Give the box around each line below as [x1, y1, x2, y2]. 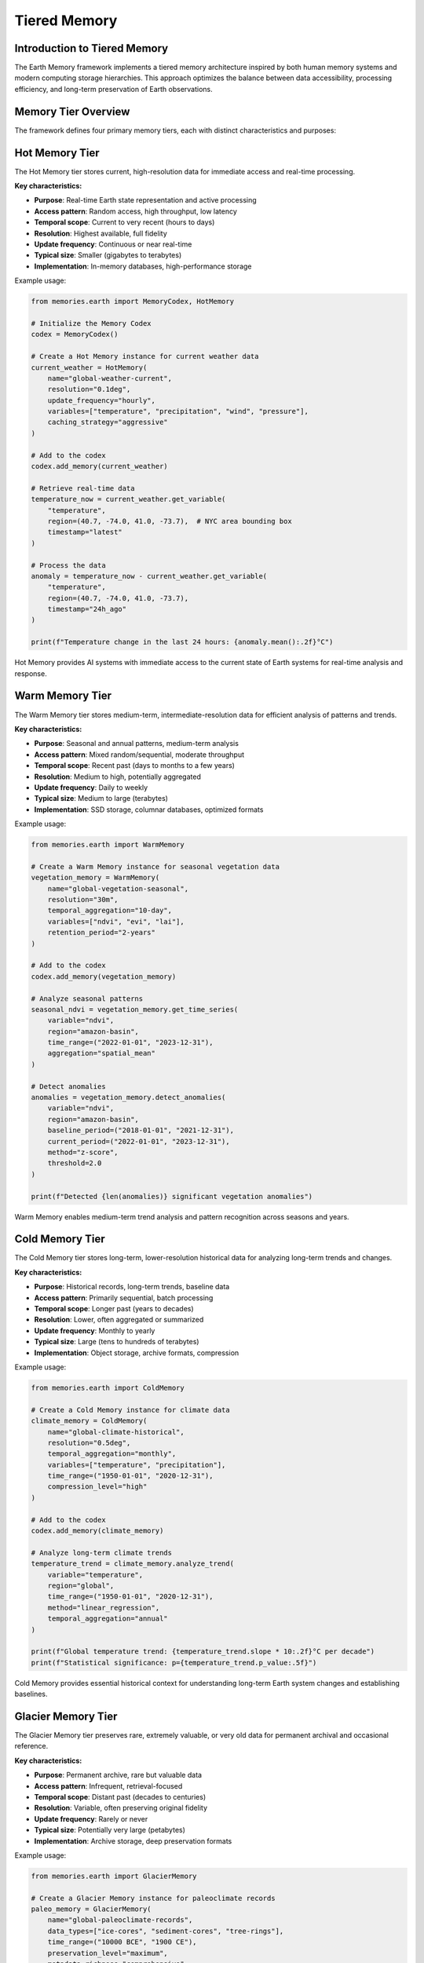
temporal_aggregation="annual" [47, 1614, 168, 1623]
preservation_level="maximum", [47, 1948, 168, 1958]
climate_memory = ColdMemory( [31, 1417, 148, 1425]
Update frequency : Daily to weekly [34, 782, 148, 792]
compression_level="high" [47, 1482, 148, 1491]
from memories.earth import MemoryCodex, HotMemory [31, 297, 235, 306]
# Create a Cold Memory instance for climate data [31, 1406, 231, 1414]
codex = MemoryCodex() [31, 330, 119, 339]
